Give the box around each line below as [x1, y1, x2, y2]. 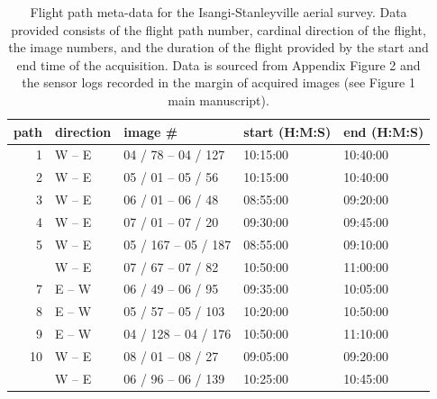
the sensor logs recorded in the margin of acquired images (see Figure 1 [22, 73, 415, 92]
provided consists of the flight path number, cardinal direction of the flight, [11, 20, 426, 39]
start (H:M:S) [243, 122, 332, 141]
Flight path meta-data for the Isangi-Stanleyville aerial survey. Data [30, 3, 407, 21]
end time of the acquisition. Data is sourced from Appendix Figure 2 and [16, 55, 421, 74]
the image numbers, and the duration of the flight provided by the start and [8, 38, 429, 57]
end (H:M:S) [343, 122, 424, 141]
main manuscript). [168, 90, 269, 109]
